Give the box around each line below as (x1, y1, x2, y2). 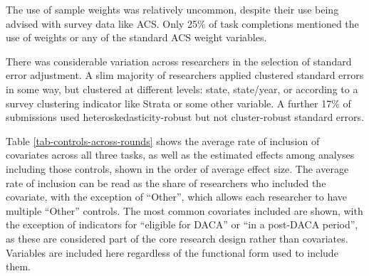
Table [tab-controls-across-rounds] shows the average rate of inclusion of (6, 133, 320, 148)
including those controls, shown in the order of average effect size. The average (6, 161, 349, 176)
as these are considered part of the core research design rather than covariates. (6, 230, 348, 245)
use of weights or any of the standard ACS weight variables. (6, 30, 267, 45)
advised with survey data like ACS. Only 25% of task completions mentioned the (6, 16, 359, 31)
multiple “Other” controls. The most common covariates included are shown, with (6, 203, 363, 218)
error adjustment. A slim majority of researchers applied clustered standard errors (6, 68, 364, 83)
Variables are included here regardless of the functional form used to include (6, 245, 338, 260)
